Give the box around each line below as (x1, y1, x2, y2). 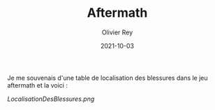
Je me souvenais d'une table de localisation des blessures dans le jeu (7, 74, 208, 82)
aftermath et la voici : (7, 81, 68, 89)
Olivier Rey (101, 28, 133, 36)
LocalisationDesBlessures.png (7, 95, 95, 103)
